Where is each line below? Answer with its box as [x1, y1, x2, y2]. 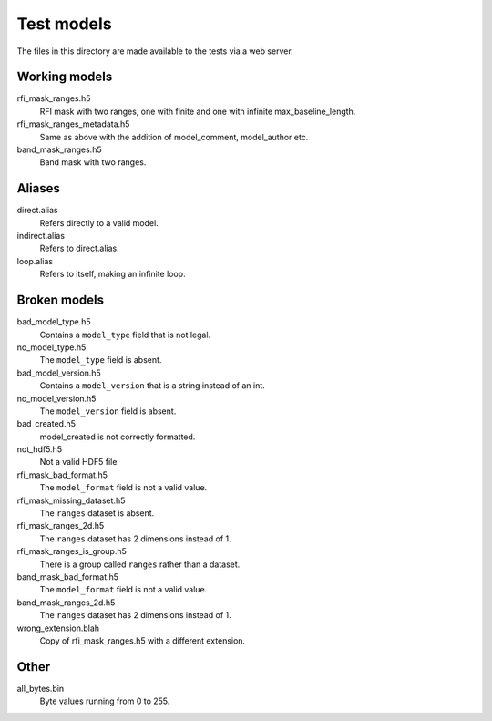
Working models [16, 69, 113, 85]
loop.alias [16, 255, 54, 266]
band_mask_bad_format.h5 [16, 571, 118, 582]
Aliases [16, 180, 61, 196]
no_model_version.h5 [16, 393, 97, 404]
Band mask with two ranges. [39, 157, 147, 168]
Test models [16, 14, 113, 34]
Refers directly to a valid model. [39, 217, 159, 228]
